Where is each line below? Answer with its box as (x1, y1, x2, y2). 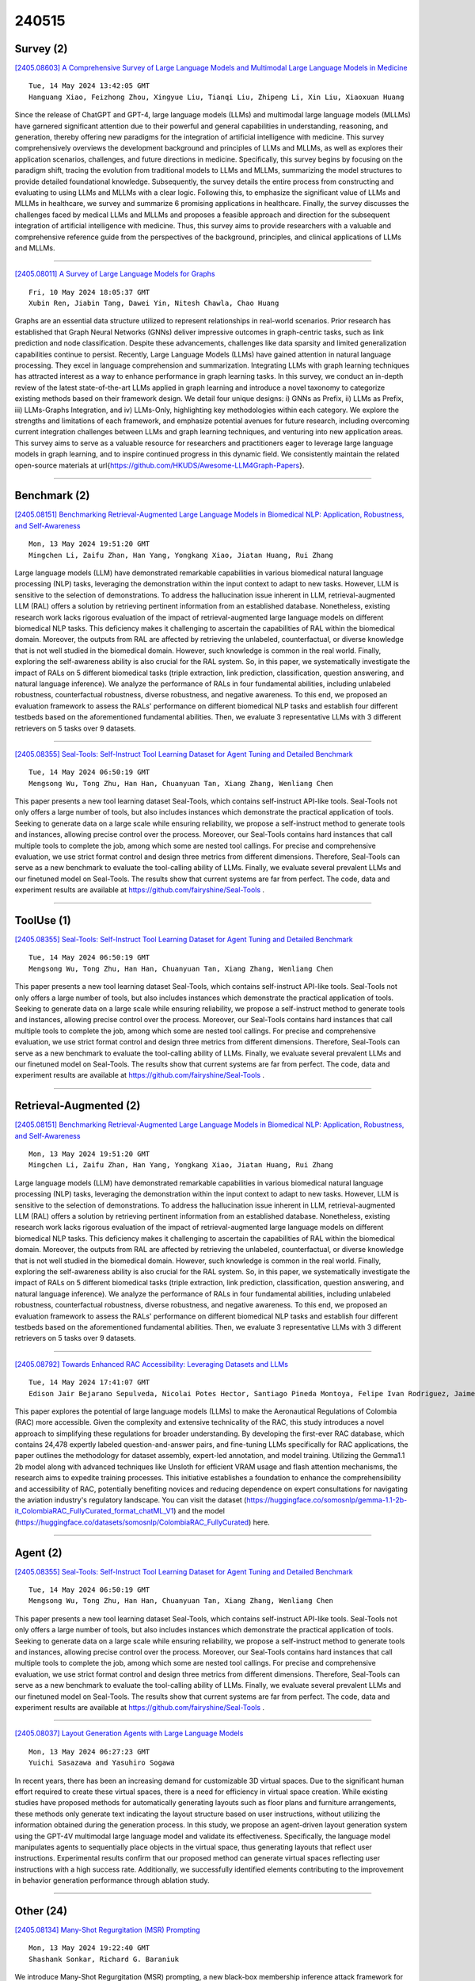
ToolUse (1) (14, 914, 71, 927)
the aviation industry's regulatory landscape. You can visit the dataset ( (14, 1495, 247, 1505)
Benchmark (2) (14, 489, 90, 502)
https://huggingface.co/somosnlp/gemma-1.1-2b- (246, 1495, 408, 1505)
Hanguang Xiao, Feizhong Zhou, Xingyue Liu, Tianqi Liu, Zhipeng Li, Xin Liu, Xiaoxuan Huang (28, 92, 405, 101)
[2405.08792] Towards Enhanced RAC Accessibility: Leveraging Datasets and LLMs (14, 1359, 289, 1368)
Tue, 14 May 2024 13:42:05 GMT (28, 82, 150, 90)
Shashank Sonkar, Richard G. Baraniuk (28, 1954, 180, 1964)
